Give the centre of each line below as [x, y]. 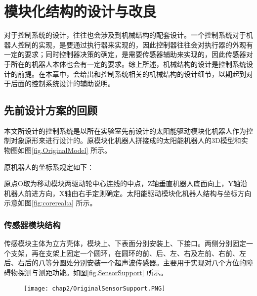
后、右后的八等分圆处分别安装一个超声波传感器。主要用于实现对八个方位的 [125, 263]
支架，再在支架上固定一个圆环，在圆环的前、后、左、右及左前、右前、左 [128, 253]
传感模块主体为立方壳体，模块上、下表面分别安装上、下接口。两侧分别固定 [125, 243]
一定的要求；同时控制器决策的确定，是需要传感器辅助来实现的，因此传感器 [125, 54]
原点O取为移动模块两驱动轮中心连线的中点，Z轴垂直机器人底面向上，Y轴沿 [126, 183]
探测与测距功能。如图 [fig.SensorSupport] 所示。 [92, 272]
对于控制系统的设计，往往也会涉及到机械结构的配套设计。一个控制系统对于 [125, 35]
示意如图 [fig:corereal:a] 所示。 [50, 203]
